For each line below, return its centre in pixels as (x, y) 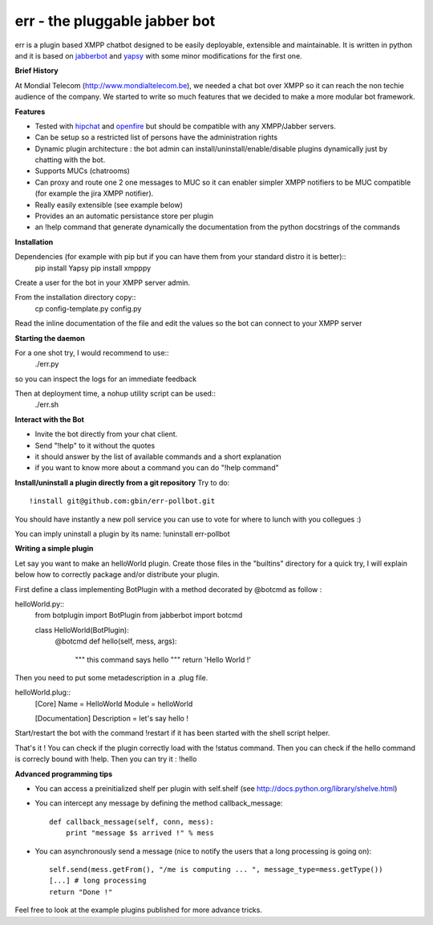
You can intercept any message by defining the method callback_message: (159, 803)
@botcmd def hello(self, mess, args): (116, 641)
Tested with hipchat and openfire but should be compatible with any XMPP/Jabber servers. (185, 126)
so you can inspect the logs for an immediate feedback (105, 379)
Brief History (37, 71)
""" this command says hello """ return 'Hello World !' (163, 659)
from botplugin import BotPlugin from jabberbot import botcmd (139, 615)
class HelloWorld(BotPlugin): (82, 630)
